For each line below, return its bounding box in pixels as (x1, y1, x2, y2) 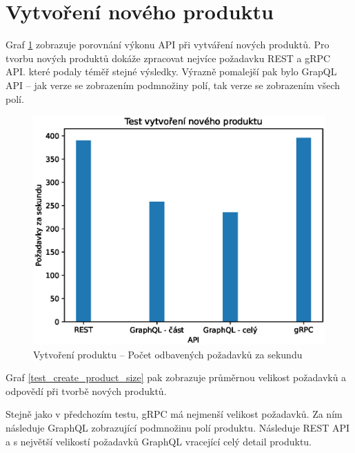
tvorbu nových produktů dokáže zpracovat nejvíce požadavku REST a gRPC (6, 50, 331, 65)
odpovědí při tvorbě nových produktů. (6, 383, 167, 398)
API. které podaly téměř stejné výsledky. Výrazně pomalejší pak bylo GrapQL (6, 64, 337, 79)
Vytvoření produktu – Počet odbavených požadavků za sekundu (33, 347, 303, 361)
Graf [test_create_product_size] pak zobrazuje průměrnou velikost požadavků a (6, 370, 347, 385)
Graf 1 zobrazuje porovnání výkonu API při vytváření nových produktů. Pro (6, 37, 329, 52)
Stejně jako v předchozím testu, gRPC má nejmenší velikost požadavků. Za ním (6, 407, 343, 421)
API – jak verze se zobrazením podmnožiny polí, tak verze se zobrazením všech (6, 77, 341, 92)
